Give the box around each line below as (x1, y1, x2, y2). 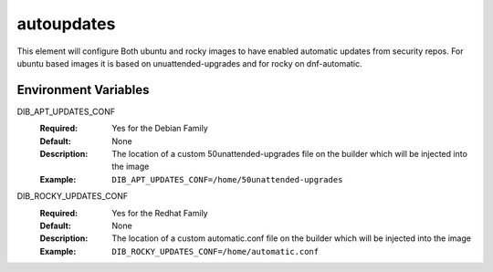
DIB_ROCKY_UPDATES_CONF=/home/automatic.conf (111, 246, 320, 256)
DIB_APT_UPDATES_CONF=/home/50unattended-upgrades (111, 174, 343, 184)
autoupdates (16, 14, 116, 34)
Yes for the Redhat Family (111, 207, 209, 218)
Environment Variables (16, 82, 150, 98)
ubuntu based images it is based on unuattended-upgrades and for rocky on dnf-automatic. (16, 58, 362, 68)
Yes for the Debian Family (111, 123, 209, 134)
